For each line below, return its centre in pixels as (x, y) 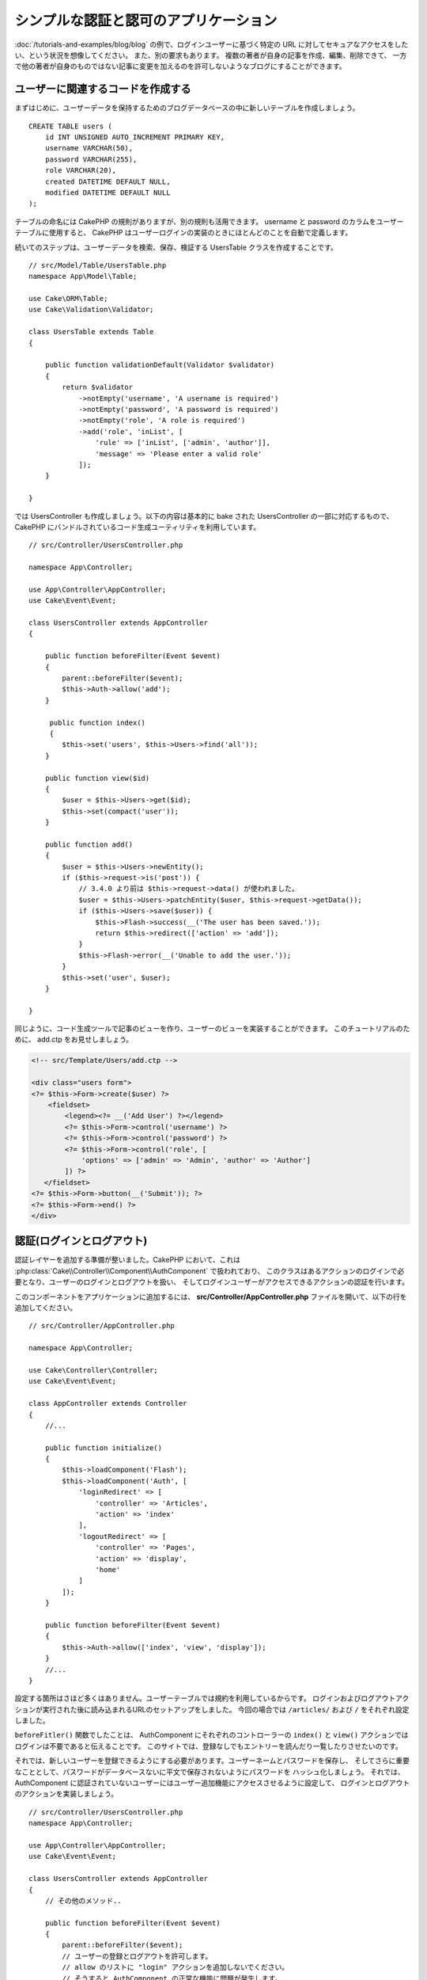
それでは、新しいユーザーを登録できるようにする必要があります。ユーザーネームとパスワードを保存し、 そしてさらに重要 (212, 1761)
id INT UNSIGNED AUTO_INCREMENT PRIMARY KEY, (135, 137)
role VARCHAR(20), (81, 171)
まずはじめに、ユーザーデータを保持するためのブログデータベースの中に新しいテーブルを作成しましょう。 (187, 108)
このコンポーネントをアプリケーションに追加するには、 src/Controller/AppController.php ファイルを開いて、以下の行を (211, 1297)
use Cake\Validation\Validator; (91, 310)
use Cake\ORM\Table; (68, 299)
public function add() (89, 844)
